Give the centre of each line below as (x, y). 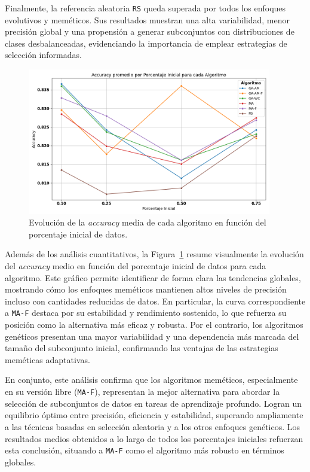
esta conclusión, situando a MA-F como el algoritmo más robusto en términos (145, 450)
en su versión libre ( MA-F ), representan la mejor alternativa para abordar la (142, 392)
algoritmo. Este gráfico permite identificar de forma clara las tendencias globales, (153, 277)
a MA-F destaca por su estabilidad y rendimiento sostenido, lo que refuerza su (146, 313)
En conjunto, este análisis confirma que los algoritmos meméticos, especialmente (151, 380)
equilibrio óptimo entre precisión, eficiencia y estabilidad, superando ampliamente (154, 415)
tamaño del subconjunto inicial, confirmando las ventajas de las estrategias (142, 348)
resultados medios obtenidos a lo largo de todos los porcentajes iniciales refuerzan (154, 438)
